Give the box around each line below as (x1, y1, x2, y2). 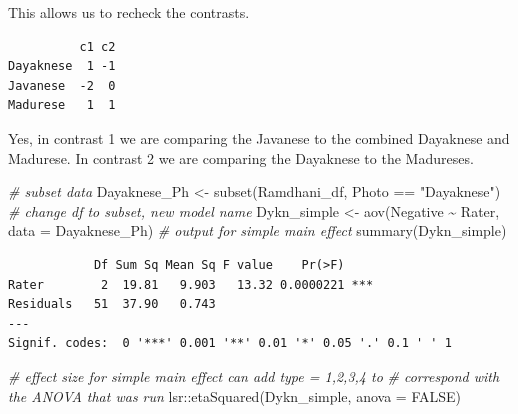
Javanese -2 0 (8, 78, 116, 93)
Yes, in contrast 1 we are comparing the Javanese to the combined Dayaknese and (8, 127, 510, 148)
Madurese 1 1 (8, 98, 116, 113)
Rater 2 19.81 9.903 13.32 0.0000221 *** (8, 277, 374, 292)
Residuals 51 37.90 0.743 (8, 297, 216, 312)
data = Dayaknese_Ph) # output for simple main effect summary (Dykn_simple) (8, 220, 507, 241)
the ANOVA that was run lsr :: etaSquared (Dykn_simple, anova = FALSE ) (8, 385, 461, 406)
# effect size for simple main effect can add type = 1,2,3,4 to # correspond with (8, 365, 500, 386)
